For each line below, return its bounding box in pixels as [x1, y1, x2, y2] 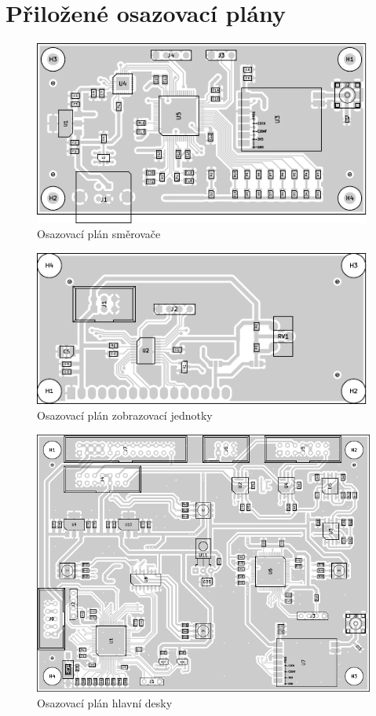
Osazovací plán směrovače [37, 226, 161, 242]
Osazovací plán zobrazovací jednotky [37, 406, 213, 423]
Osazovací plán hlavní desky [37, 694, 173, 710]
